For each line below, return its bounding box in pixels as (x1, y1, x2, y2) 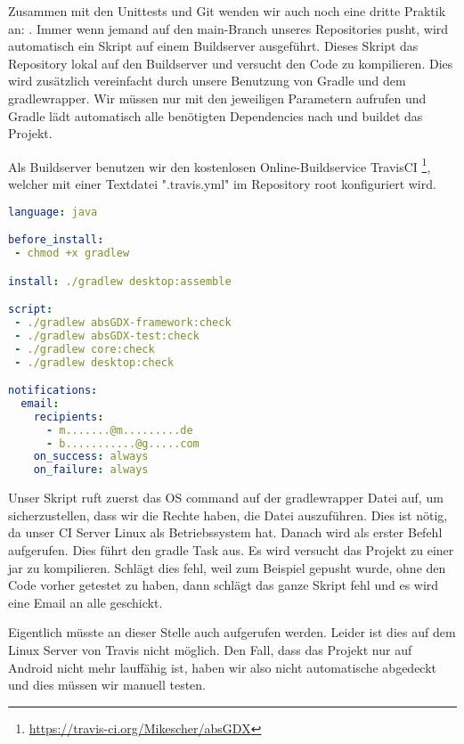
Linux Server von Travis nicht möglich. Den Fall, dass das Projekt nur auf (8, 640, 412, 658)
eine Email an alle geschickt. (8, 593, 163, 611)
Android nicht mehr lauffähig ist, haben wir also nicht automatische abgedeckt (8, 658, 437, 676)
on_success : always (33, 450, 149, 463)
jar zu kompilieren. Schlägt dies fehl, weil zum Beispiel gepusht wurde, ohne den (8, 558, 446, 576)
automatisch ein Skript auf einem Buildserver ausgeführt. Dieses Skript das (8, 37, 419, 55)
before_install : (8, 233, 104, 247)
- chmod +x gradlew (14, 247, 130, 259)
